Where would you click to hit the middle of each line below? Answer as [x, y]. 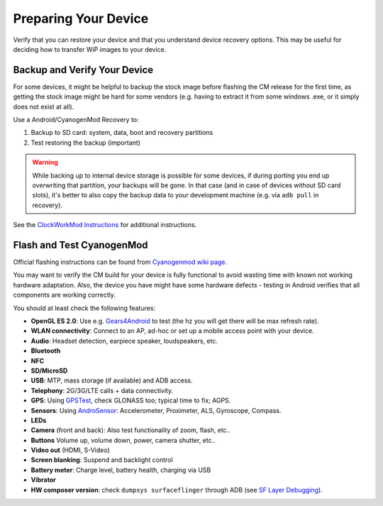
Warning [45, 163]
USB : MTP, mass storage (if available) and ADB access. [112, 380]
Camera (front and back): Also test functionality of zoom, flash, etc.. [131, 430]
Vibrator [43, 480]
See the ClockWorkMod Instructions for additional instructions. [105, 225]
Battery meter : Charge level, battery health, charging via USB [121, 470]
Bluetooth [46, 351]
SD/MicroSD [49, 370]
